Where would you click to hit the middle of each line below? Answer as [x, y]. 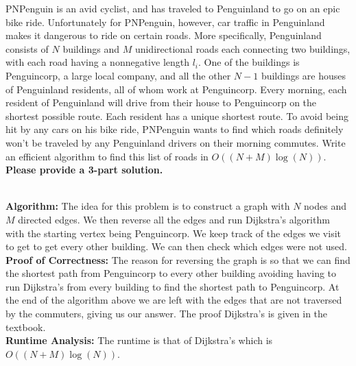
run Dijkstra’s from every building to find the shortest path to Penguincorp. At [173, 286]
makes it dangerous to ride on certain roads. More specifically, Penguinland [164, 35]
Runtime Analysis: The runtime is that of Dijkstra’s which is [139, 340]
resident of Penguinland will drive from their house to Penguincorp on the [161, 102]
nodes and [325, 206]
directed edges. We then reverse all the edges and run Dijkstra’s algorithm [174, 219]
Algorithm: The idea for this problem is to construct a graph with [148, 206]
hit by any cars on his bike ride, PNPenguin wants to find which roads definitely [175, 129]
